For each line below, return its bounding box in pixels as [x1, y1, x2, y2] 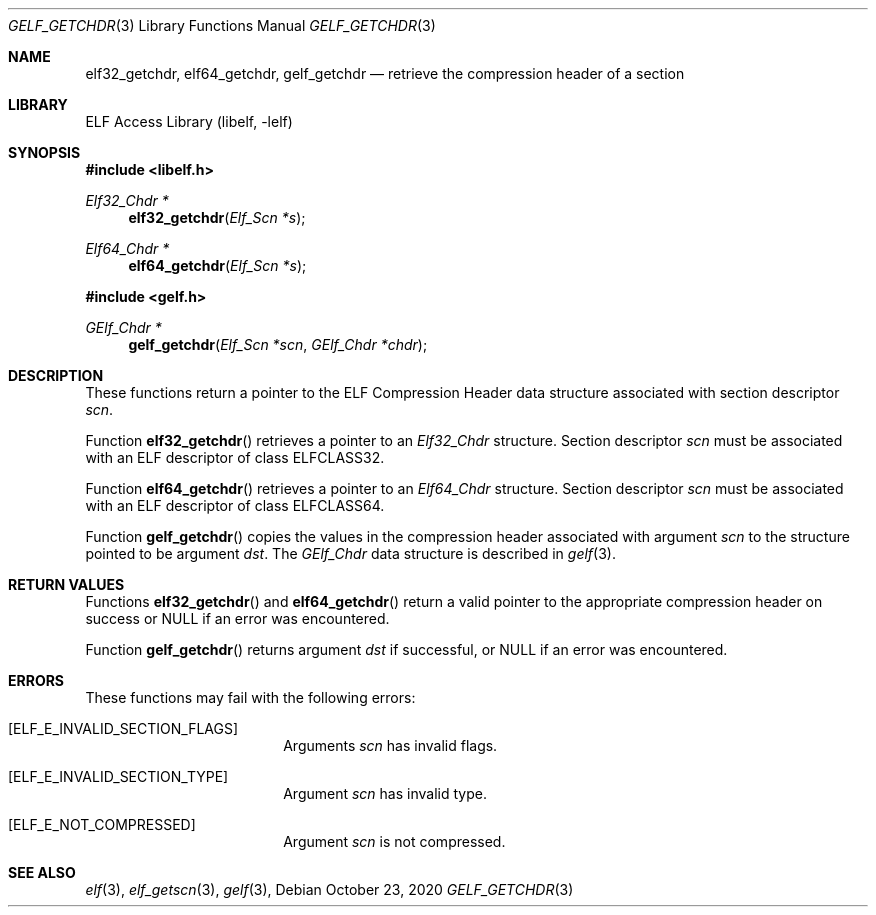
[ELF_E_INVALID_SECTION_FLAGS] [8, 720, 239, 737]
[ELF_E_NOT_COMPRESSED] [8, 816, 196, 833]
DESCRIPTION [8, 367, 104, 384]
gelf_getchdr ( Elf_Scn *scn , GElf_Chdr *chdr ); [128, 336, 428, 353]
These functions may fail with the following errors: [85, 689, 416, 706]
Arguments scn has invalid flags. [283, 737, 498, 754]
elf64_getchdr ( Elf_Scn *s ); [128, 257, 307, 274]
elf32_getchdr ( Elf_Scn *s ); [128, 209, 306, 226]
